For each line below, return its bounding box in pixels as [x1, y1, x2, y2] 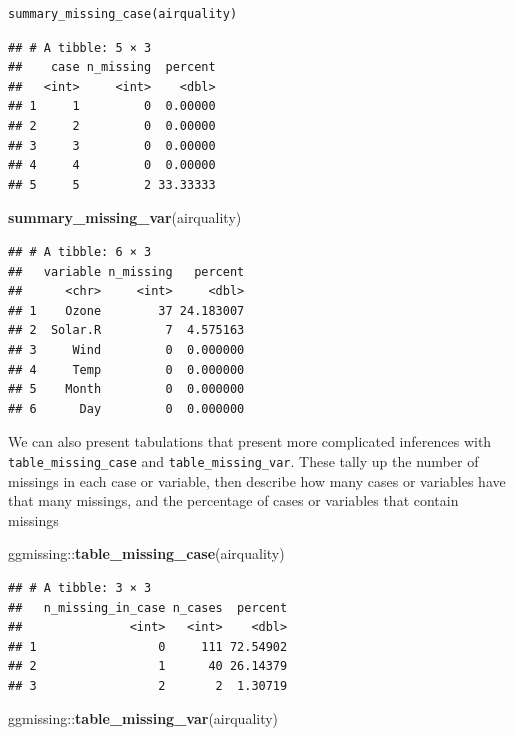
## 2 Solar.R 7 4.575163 [8, 323, 245, 338]
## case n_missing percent [8, 60, 216, 75]
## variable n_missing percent [8, 264, 245, 279]
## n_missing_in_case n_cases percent [8, 600, 288, 615]
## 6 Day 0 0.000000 [8, 401, 245, 416]
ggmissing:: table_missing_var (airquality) [8, 708, 279, 729]
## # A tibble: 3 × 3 [8, 580, 152, 595]
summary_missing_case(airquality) [8, 7, 238, 21]
